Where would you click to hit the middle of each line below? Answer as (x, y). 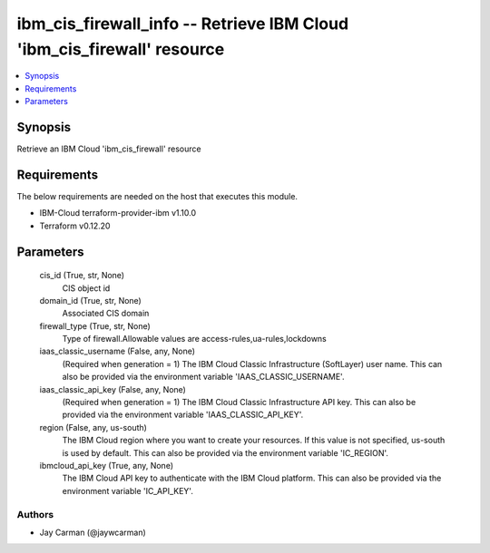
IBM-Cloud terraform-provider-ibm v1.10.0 (118, 213)
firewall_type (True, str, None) (95, 325)
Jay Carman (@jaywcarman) (93, 532)
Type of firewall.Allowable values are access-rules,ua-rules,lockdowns (194, 339)
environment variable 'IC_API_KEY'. (128, 490)
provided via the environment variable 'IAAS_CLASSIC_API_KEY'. (183, 415)
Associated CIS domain (106, 314)
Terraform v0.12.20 (75, 226)
